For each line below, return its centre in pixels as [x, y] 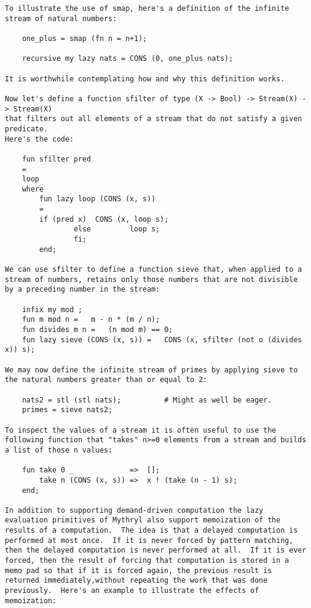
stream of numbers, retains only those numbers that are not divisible [151, 279]
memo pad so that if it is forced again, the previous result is [138, 570]
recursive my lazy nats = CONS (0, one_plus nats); [128, 59]
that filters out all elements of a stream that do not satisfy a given [153, 119]
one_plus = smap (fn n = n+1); [85, 38]
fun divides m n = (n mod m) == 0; [97, 330]
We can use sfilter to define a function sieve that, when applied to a [153, 270]
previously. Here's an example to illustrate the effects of [132, 591]
